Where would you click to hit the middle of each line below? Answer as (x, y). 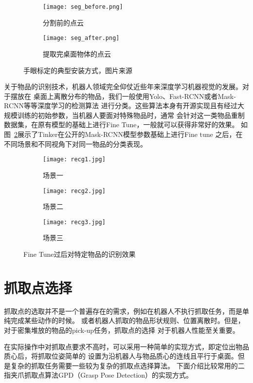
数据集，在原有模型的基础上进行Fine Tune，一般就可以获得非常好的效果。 (121, 124)
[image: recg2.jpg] (74, 191)
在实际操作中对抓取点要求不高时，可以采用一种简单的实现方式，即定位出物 (123, 346)
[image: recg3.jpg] (74, 222)
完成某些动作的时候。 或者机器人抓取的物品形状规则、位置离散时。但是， (127, 320)
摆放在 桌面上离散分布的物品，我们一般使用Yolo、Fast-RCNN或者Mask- (123, 96)
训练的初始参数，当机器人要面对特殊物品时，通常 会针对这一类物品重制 (131, 115)
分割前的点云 (63, 22)
